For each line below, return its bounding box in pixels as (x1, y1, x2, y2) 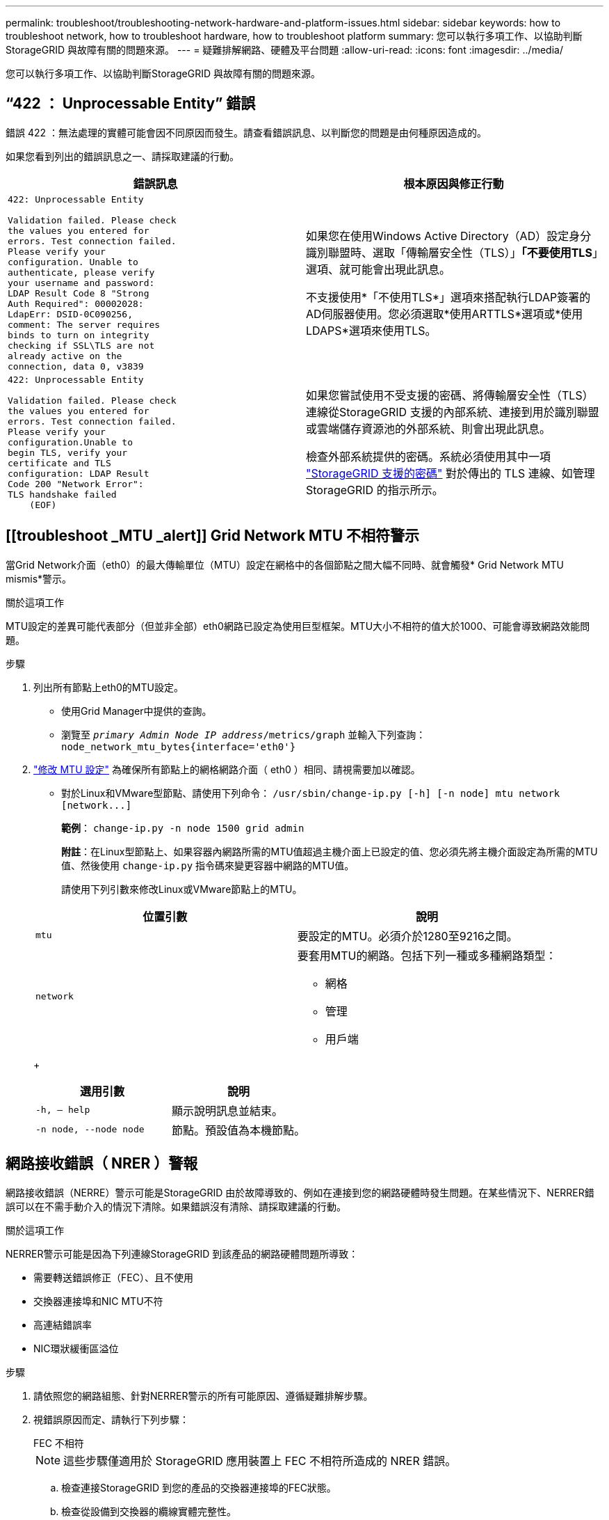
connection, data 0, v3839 (8, 361, 144, 372)
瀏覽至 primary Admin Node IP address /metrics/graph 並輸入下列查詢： (61, 728, 426, 741)
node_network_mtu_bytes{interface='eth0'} (61, 741, 296, 752)
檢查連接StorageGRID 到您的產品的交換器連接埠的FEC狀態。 (61, 1481, 336, 1494)
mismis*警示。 (6, 572, 72, 585)
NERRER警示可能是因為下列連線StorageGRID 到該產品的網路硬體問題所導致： (6, 1247, 359, 1260)
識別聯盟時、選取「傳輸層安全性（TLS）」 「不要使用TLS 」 (306, 246, 598, 260)
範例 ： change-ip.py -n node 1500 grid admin (61, 821, 304, 834)
